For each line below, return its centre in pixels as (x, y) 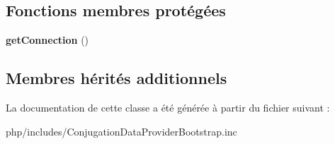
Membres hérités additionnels (117, 78)
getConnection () (47, 40)
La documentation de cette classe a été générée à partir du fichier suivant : (168, 107)
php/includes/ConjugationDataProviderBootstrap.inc (121, 131)
